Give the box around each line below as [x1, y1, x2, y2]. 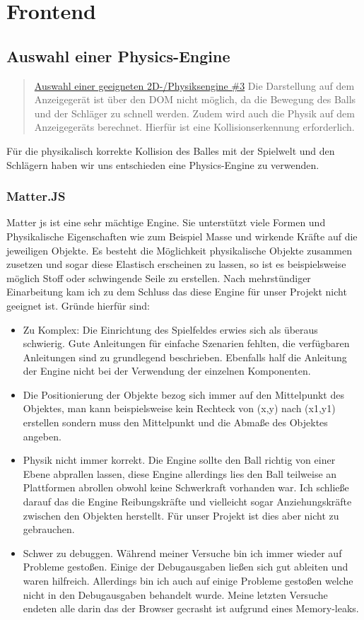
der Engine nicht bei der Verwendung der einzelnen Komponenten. [23, 363, 311, 378]
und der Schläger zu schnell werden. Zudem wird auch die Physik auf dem [34, 105, 355, 120]
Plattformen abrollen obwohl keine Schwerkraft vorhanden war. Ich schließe [23, 480, 349, 495]
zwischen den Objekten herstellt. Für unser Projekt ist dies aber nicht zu [23, 508, 339, 522]
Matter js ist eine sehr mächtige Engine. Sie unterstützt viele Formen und [6, 215, 326, 230]
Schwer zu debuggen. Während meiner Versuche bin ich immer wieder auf [23, 545, 342, 560]
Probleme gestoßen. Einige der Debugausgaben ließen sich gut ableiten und [23, 559, 348, 574]
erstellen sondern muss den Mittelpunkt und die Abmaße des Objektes [23, 415, 328, 430]
